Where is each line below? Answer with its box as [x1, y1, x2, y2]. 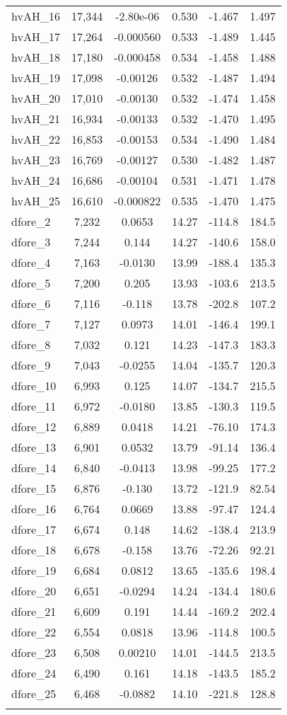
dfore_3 [11, 234, 51, 250]
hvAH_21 [11, 110, 60, 127]
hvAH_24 [11, 172, 60, 188]
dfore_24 [11, 665, 57, 681]
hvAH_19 [11, 69, 60, 86]
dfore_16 [11, 500, 57, 517]
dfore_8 [11, 336, 51, 353]
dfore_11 [11, 398, 57, 414]
